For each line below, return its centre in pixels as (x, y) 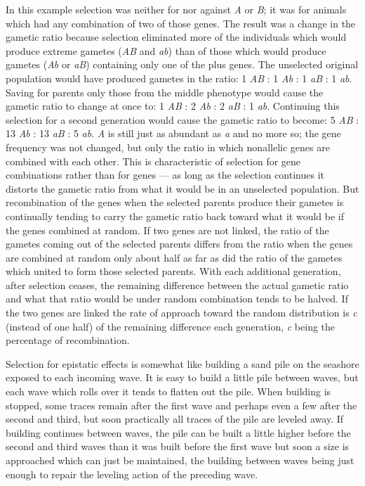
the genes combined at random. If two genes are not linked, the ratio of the (167, 230)
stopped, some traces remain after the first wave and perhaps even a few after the (181, 405)
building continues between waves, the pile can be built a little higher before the (178, 432)
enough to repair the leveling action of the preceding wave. (132, 474)
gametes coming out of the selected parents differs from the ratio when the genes (179, 244)
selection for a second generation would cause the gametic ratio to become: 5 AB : (182, 119)
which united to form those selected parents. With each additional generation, (173, 271)
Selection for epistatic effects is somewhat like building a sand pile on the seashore (182, 363)
